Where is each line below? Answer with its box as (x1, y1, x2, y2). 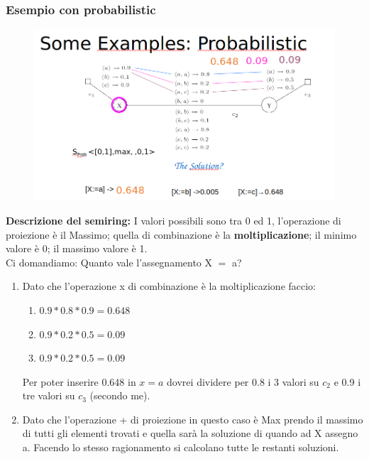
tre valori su (22, 388, 75, 403)
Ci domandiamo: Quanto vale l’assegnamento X (6, 254, 213, 269)
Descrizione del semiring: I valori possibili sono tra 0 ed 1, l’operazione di (6, 212, 341, 227)
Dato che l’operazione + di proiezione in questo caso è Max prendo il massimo (22, 411, 363, 426)
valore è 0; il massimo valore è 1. (6, 241, 148, 256)
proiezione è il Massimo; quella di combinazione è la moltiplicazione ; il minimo (6, 227, 357, 242)
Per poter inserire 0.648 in (22, 374, 136, 389)
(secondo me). (89, 388, 150, 403)
